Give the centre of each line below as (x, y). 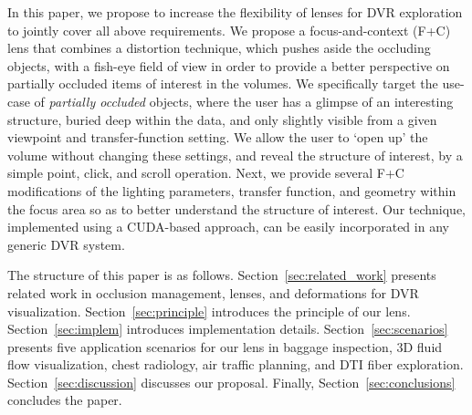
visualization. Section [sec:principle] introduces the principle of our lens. (209, 311)
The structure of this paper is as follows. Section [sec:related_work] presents (222, 275)
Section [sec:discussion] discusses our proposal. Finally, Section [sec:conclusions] (231, 382)
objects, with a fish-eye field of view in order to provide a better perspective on (229, 65)
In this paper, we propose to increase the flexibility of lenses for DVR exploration (235, 12)
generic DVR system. (66, 244)
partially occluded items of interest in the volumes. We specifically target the (223, 83)
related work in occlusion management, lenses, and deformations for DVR (213, 292)
